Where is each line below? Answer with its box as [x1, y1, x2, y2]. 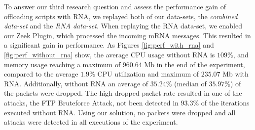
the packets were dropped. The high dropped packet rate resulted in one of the [4, 88, 242, 98]
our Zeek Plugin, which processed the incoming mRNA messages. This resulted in [4, 30, 251, 40]
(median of [174, 78, 207, 88]
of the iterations [201, 97, 250, 107]
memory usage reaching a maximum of [4, 59, 121, 69]
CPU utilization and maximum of [97, 69, 199, 79]
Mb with [222, 69, 249, 79]
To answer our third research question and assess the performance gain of [4, 1, 226, 11]
